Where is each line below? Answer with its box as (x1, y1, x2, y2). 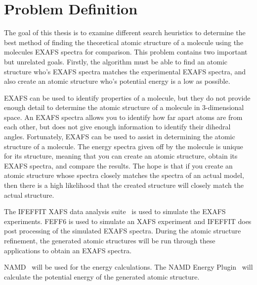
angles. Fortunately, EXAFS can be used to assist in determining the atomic (4, 131, 235, 142)
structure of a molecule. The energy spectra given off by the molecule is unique (4, 141, 243, 151)
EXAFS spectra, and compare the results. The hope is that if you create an (4, 160, 233, 171)
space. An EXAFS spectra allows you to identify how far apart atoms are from (4, 112, 243, 122)
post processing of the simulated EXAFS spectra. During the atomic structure (4, 226, 241, 236)
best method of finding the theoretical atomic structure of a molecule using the (4, 37, 244, 47)
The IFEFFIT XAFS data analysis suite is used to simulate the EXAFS (4, 206, 226, 217)
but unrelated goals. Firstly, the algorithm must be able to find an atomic (4, 56, 228, 66)
